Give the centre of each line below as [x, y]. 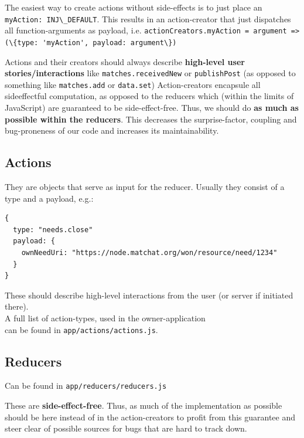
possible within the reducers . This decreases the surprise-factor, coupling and [151, 119]
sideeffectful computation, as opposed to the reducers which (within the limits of [149, 96]
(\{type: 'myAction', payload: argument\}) [91, 43]
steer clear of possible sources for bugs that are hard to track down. [126, 428]
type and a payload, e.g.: [49, 198]
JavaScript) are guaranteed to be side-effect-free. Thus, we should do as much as [152, 108]
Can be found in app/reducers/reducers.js [86, 386]
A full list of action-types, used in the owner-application [105, 318]
